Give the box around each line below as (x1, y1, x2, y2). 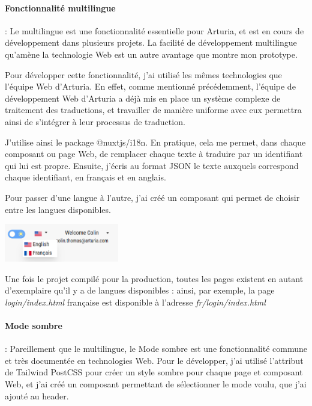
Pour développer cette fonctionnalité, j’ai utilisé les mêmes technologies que (5, 68, 282, 81)
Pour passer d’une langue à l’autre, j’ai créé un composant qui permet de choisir (5, 191, 300, 203)
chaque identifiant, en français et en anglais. (5, 171, 166, 183)
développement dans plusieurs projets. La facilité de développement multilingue (5, 36, 297, 49)
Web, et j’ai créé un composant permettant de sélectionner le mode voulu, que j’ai (5, 378, 307, 390)
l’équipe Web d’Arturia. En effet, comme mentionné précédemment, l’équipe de (5, 80, 296, 93)
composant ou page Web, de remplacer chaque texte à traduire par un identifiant (5, 147, 303, 160)
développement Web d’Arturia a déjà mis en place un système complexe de (5, 91, 281, 104)
